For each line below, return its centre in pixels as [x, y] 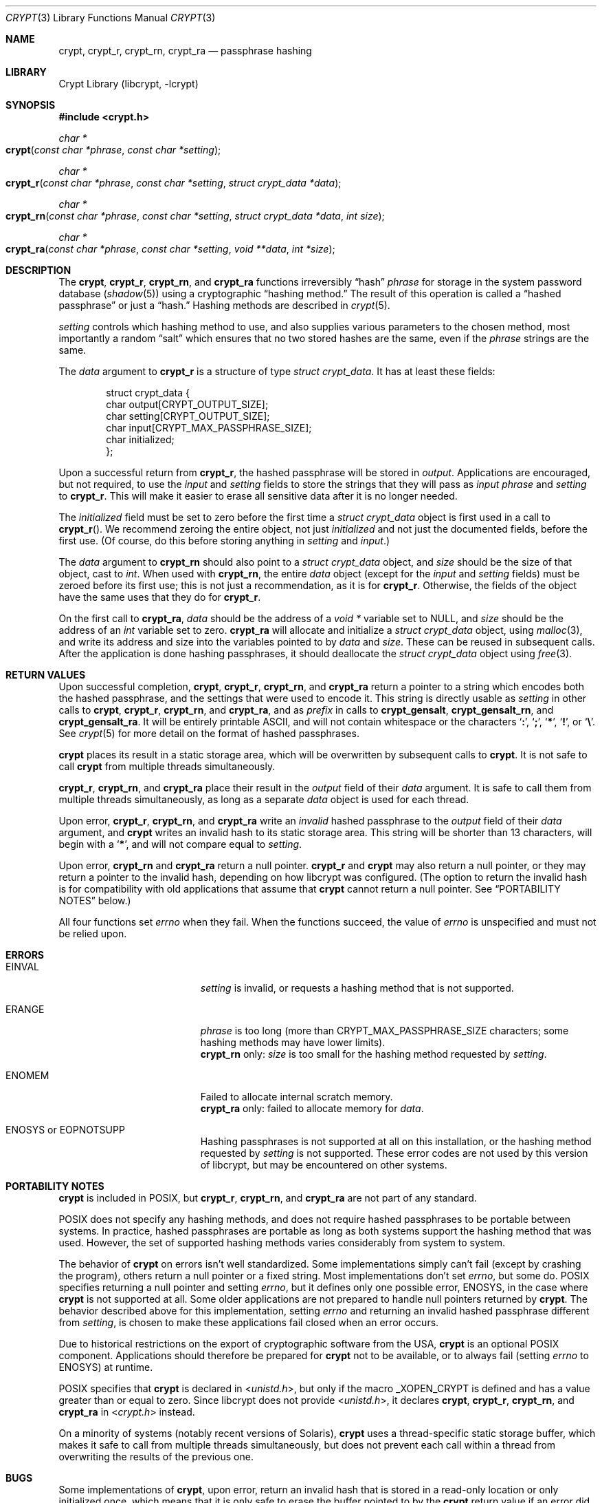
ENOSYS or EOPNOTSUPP [65, 1130]
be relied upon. [93, 934]
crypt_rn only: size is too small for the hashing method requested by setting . [374, 1054]
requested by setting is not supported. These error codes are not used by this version [394, 1153]
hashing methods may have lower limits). [293, 1042]
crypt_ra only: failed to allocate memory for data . [312, 1108]
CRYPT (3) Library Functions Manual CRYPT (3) [111, 18]
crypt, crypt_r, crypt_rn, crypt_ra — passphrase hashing [185, 51]
